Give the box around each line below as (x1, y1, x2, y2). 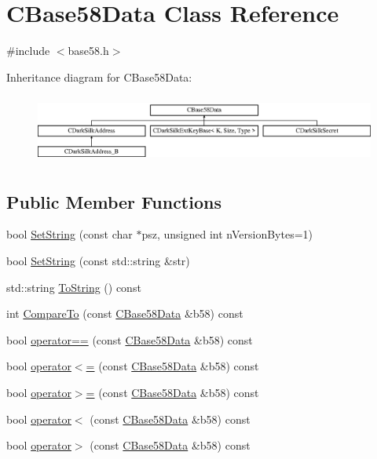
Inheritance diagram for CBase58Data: (6, 68, 192, 85)
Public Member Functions (6, 189, 221, 213)
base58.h (68, 42, 109, 59)
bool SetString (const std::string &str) (6, 253, 190, 269)
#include (6, 42, 50, 59)
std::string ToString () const (6, 279, 141, 295)
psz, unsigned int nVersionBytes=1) (141, 226, 313, 242)
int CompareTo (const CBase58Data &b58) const (6, 305, 243, 322)
